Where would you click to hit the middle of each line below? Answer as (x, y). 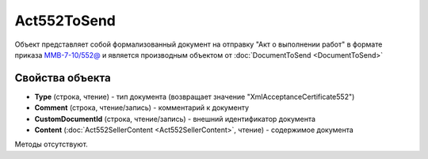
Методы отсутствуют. (52, 144)
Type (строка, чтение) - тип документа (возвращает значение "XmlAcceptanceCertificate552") (195, 97)
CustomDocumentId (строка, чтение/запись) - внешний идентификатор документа (175, 119)
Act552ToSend (65, 21)
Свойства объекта (63, 78)
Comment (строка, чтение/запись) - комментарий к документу (142, 108)
